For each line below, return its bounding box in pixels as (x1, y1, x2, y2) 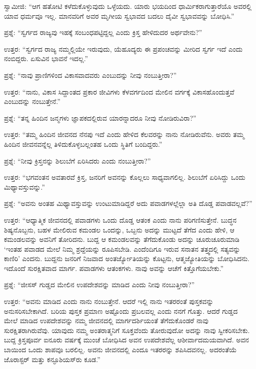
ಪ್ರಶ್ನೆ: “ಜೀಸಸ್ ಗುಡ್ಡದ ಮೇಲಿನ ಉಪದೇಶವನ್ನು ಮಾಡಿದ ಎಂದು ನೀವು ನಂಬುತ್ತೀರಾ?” (4, 279, 195, 290)
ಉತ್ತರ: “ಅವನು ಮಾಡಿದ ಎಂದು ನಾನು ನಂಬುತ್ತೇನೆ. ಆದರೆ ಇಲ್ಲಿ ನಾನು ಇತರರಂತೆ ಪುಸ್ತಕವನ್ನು (4, 296, 214, 306)
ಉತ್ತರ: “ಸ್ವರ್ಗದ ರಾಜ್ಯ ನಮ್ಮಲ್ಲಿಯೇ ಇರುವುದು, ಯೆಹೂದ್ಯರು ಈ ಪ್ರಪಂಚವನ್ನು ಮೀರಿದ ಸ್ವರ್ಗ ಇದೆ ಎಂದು (4, 43, 243, 54)
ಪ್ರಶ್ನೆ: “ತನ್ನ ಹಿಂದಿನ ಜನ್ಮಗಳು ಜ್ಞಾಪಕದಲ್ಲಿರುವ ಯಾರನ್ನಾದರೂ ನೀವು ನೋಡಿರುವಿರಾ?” (4, 112, 196, 123)
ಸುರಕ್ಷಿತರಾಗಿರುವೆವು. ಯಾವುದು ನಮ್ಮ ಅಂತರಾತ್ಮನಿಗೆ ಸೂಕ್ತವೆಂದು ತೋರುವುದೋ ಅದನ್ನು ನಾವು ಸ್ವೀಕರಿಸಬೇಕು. (4, 325, 250, 335)
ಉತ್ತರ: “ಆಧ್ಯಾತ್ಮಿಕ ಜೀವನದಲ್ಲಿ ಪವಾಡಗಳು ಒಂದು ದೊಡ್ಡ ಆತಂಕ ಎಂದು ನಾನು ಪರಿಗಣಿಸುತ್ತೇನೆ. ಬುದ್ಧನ (4, 214, 237, 225)
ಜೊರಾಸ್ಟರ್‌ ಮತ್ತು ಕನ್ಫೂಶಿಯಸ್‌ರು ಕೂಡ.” (4, 354, 101, 364)
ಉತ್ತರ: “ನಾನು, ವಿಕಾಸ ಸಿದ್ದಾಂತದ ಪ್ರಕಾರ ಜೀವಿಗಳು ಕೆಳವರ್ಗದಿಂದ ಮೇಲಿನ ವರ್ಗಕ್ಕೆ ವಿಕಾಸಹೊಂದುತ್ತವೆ (4, 86, 235, 97)
